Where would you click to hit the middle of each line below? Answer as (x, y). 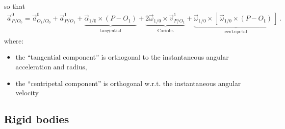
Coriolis (165, 31)
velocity (27, 93)
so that (14, 6)
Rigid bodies (37, 119)
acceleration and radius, (51, 66)
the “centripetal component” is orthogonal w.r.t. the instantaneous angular (128, 83)
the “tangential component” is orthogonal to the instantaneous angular (122, 57)
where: (14, 40)
